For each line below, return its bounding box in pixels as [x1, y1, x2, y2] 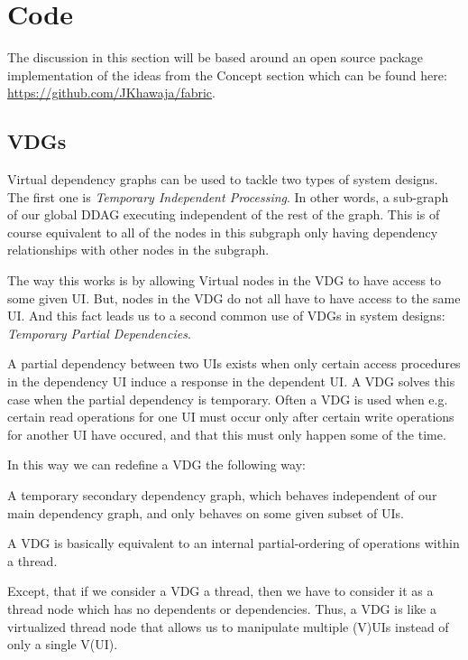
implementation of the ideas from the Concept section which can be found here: [7, 65, 447, 84]
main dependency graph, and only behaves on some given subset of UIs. [7, 503, 404, 522]
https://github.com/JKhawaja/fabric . [7, 83, 216, 102]
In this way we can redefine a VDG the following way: [7, 455, 306, 474]
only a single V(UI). [7, 635, 118, 654]
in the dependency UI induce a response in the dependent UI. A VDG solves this [7, 372, 455, 391]
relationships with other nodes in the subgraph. [7, 240, 270, 259]
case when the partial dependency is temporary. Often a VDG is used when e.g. [7, 389, 448, 408]
